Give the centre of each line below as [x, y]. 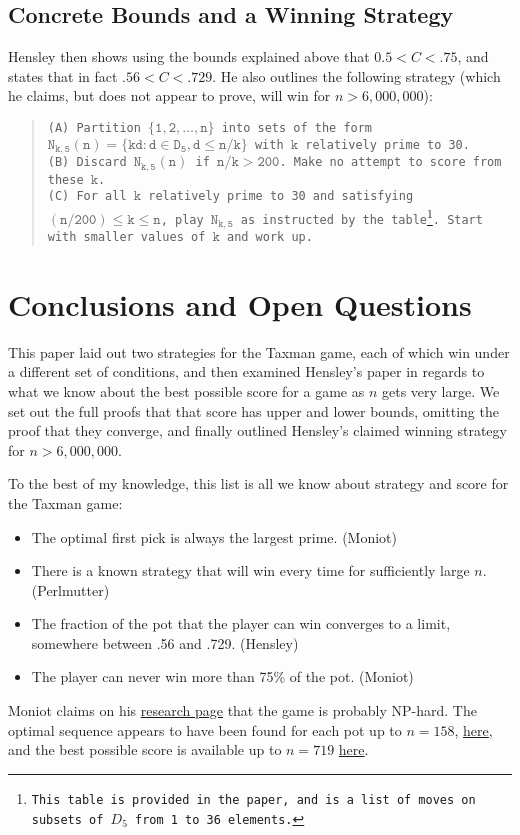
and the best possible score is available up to [145, 749]
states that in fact [63, 75]
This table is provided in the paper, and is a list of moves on [253, 799]
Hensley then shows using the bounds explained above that [189, 56]
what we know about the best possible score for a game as [186, 390]
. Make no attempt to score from [390, 162]
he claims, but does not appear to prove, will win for [169, 95]
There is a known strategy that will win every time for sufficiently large [250, 570]
